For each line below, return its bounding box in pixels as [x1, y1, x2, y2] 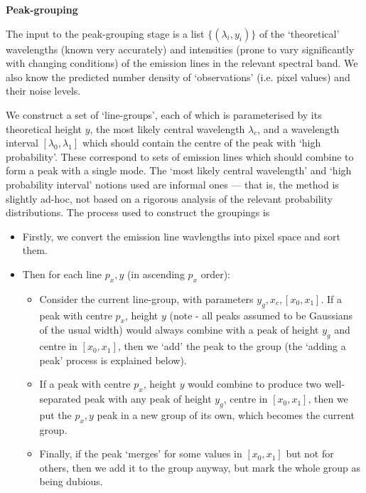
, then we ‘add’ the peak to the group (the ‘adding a [117, 339, 346, 354]
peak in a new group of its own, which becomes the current [97, 407, 355, 422]
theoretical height [6, 121, 82, 136]
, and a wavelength [257, 121, 340, 136]
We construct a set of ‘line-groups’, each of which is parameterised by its [6, 107, 322, 122]
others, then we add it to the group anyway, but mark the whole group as [39, 460, 361, 475]
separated [39, 391, 82, 406]
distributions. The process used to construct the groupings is [6, 205, 270, 220]
